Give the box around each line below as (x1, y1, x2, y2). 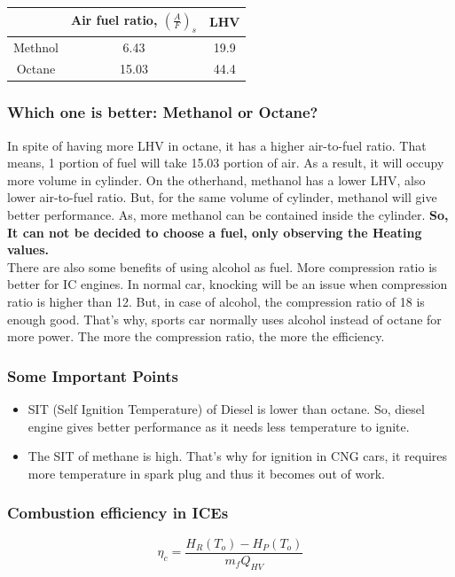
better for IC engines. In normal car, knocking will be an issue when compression (7, 275, 448, 293)
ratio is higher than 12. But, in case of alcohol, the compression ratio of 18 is (7, 292, 425, 311)
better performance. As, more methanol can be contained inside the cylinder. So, (7, 206, 449, 224)
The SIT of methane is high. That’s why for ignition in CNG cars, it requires (27, 447, 448, 465)
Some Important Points (7, 364, 178, 386)
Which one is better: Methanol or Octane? (7, 101, 318, 123)
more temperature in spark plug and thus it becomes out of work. (27, 464, 385, 482)
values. (7, 240, 50, 259)
